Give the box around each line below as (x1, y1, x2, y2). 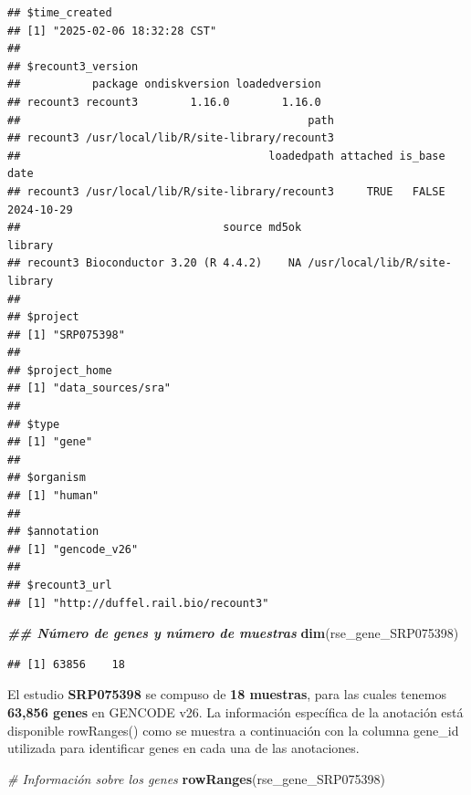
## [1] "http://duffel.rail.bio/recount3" (7, 596, 269, 610)
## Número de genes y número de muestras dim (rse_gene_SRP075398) (7, 623, 459, 643)
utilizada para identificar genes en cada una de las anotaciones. (7, 738, 360, 758)
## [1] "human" (7, 489, 99, 503)
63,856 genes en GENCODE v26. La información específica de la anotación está (7, 702, 464, 721)
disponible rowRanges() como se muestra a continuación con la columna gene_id (7, 720, 459, 739)
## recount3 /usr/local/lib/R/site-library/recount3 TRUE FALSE (7, 184, 445, 198)
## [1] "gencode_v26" (7, 542, 139, 556)
